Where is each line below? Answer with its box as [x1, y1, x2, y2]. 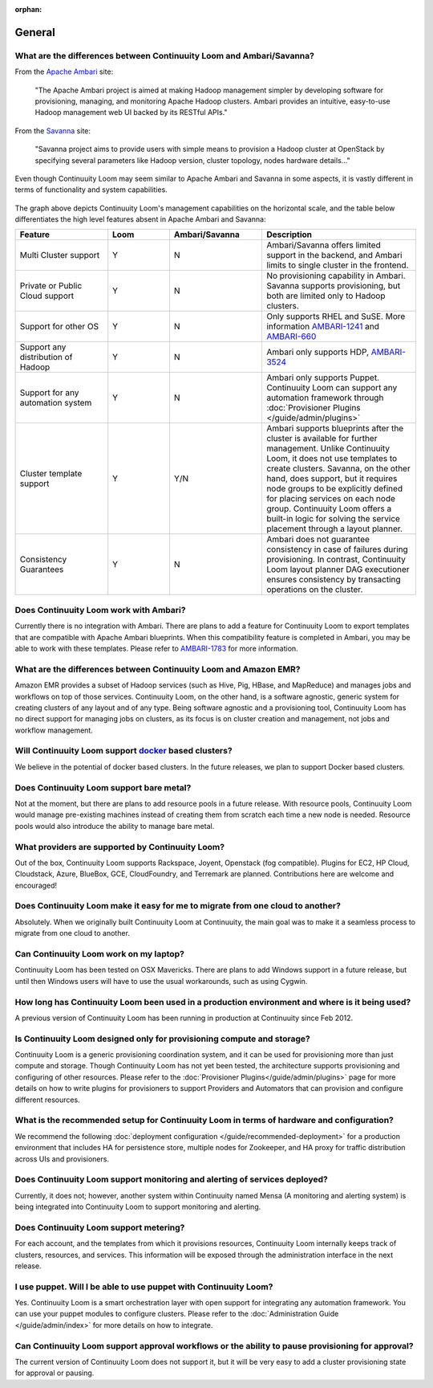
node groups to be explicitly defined [265, 483, 403, 494]
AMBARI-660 [265, 331, 317, 342]
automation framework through [265, 392, 384, 403]
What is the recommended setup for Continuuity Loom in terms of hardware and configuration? [14, 1115, 395, 1126]
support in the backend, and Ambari [265, 250, 403, 261]
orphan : [14, 5, 42, 14]
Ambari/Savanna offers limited [265, 239, 381, 251]
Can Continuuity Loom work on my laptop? [14, 948, 184, 959]
